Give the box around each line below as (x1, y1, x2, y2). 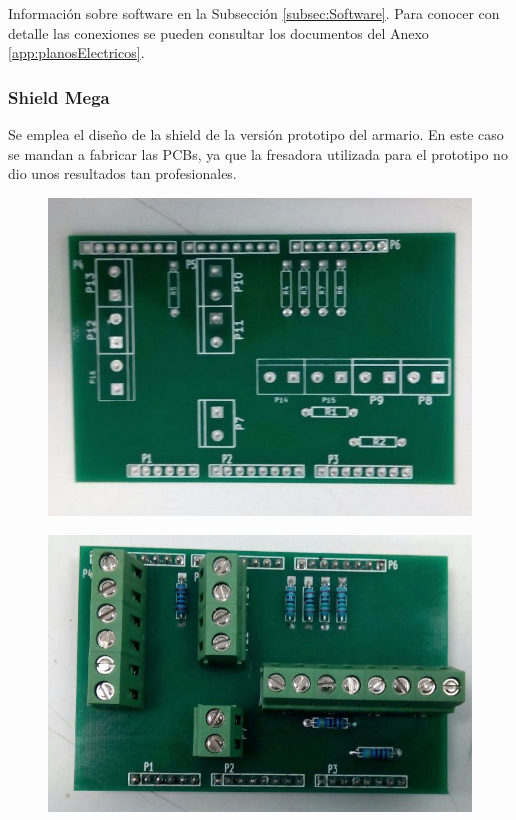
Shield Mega (8, 84, 110, 109)
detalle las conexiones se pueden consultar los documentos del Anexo (8, 22, 429, 43)
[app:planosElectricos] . (8, 42, 145, 63)
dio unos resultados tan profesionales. (8, 163, 237, 184)
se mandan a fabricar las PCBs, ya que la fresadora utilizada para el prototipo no (8, 143, 508, 164)
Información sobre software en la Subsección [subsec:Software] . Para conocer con (8, 3, 500, 23)
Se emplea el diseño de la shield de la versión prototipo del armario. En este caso (8, 124, 504, 144)
